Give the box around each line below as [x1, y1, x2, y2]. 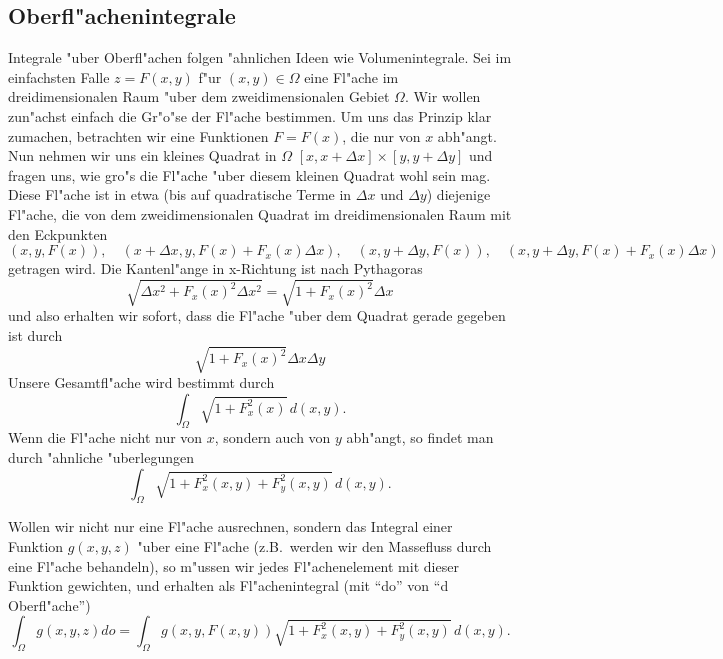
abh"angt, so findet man [346, 427, 494, 448]
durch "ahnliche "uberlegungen [8, 447, 194, 467]
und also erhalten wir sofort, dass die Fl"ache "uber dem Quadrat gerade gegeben [8, 305, 506, 326]
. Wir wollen [404, 86, 481, 107]
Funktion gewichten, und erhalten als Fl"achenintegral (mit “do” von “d [8, 575, 449, 596]
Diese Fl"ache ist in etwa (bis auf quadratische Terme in [8, 184, 352, 205]
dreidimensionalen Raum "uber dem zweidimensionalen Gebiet [8, 86, 390, 107]
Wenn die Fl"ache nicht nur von [8, 427, 203, 448]
